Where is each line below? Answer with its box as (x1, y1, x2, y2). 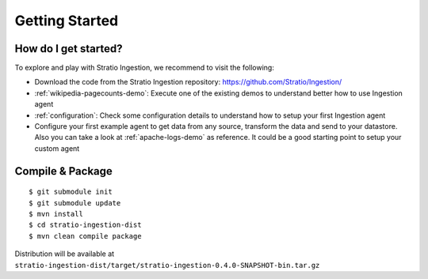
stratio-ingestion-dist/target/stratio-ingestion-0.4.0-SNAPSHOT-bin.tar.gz (14, 261, 320, 270)
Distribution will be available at (14, 249, 115, 258)
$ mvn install (29, 209, 83, 218)
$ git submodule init (29, 187, 113, 197)
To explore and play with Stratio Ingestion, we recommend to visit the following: (14, 63, 275, 73)
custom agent (34, 143, 80, 153)
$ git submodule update (29, 198, 121, 207)
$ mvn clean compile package (29, 232, 142, 240)
